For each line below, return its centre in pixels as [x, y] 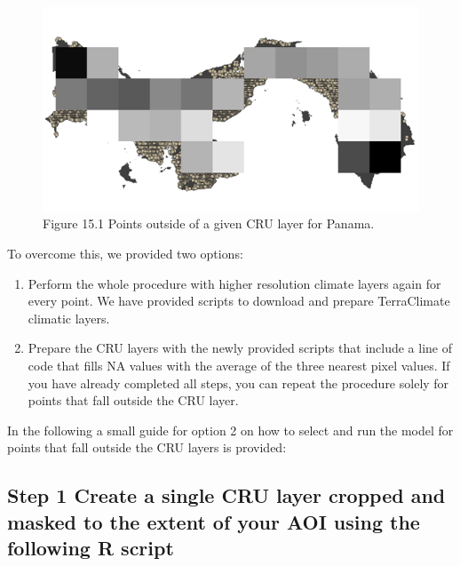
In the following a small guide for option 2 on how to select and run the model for [230, 430]
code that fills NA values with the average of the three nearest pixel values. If [239, 365]
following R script [91, 548]
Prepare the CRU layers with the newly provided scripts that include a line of [240, 348]
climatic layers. [69, 318]
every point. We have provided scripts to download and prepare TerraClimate [239, 301]
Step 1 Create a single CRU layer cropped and [226, 495]
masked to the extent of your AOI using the [214, 521]
